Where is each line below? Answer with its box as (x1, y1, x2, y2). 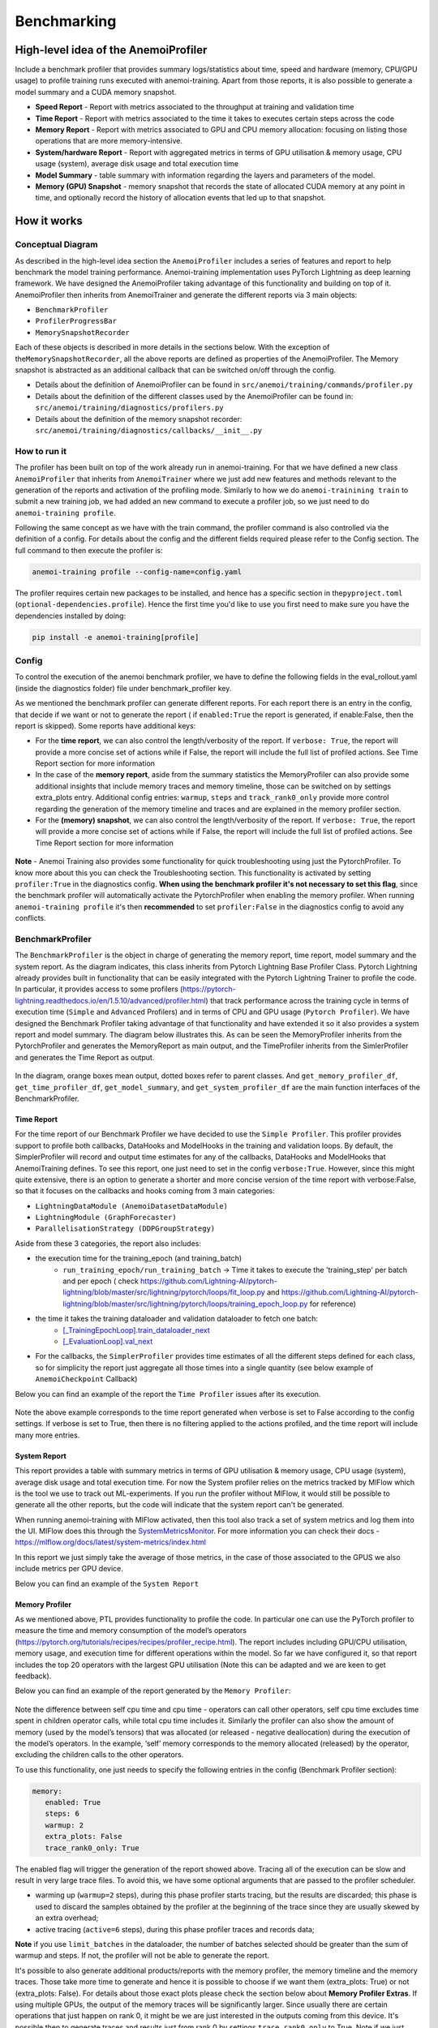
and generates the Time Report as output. (15, 1052, 155, 1062)
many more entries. (15, 1430, 80, 1440)
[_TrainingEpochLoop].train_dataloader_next (62, 1325, 210, 1334)
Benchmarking (15, 12, 117, 30)
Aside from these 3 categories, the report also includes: (15, 1238, 202, 1248)
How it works (15, 214, 83, 228)
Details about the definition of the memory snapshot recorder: (35, 414, 243, 423)
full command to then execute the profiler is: (15, 545, 164, 555)
